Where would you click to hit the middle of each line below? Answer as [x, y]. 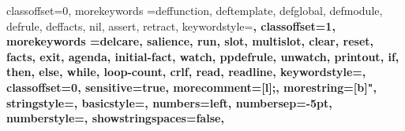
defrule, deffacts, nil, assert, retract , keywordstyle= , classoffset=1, [171, 25]
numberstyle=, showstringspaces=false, [115, 118]
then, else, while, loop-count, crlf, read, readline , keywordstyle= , [186, 72]
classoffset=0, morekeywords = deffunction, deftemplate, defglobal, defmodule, [195, 10]
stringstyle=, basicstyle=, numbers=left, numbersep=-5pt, [169, 102]
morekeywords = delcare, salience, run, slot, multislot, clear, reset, [190, 41]
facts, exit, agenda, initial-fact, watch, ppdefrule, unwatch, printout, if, [203, 56]
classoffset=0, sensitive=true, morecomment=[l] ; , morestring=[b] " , [191, 87]
